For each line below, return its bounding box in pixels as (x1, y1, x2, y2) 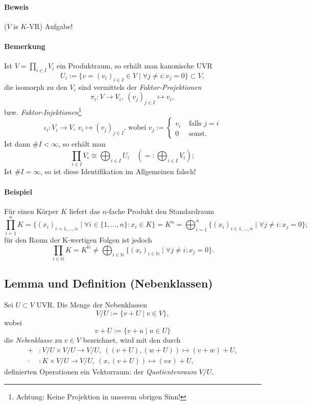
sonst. (188, 130, 207, 137)
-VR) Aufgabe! (27, 20, 73, 31)
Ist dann (4, 138, 31, 149)
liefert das (69, 205, 100, 216)
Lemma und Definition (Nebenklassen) (4, 275, 213, 291)
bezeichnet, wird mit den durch (83, 335, 181, 345)
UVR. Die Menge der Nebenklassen (36, 299, 148, 310)
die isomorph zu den (4, 81, 67, 92)
